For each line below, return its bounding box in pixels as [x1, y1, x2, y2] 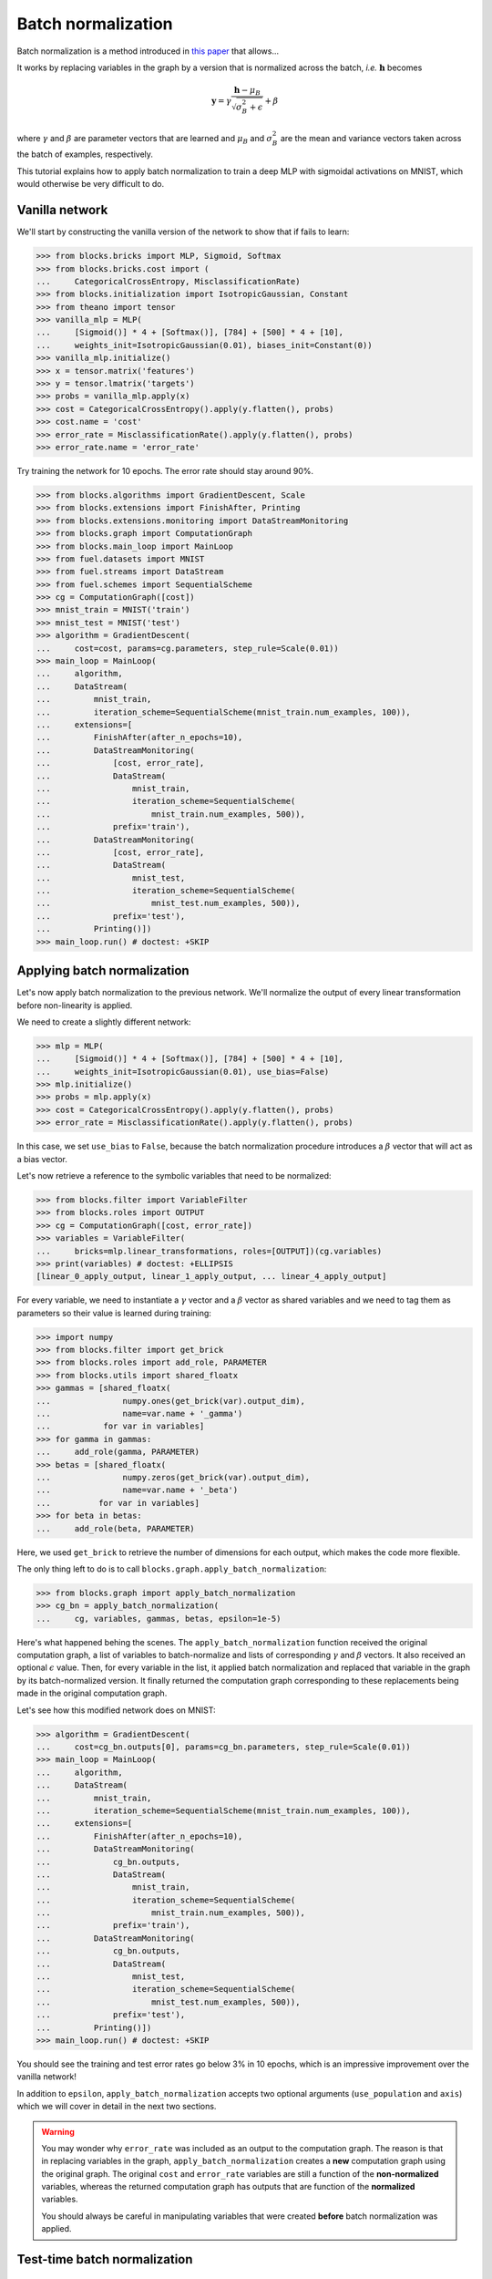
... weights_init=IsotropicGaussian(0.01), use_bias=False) [36, 1067, 330, 1077]
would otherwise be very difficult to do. [16, 179, 164, 190]
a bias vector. [16, 1153, 67, 1164]
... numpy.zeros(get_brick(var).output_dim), [36, 1472, 311, 1482]
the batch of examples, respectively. [16, 149, 154, 160]
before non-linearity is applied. [16, 999, 133, 1011]
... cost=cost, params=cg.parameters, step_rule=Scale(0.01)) [36, 643, 339, 654]
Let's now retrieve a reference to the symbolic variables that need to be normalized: [16, 1170, 332, 1181]
